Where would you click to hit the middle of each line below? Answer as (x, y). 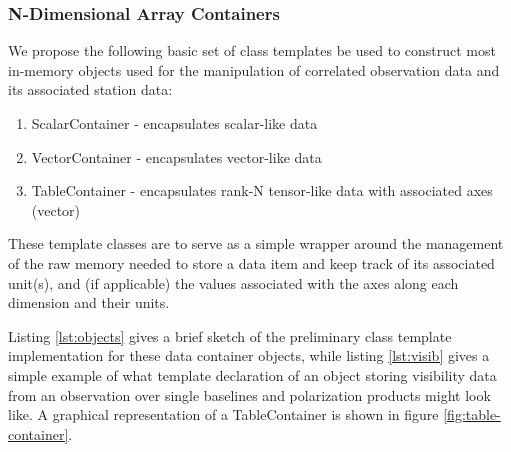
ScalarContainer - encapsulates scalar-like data (174, 123)
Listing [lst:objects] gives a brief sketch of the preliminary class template (230, 335)
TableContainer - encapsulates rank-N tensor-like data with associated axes (262, 190)
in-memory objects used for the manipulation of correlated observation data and (254, 69)
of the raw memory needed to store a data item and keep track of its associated (251, 262)
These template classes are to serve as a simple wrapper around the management (256, 243)
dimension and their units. (89, 302)
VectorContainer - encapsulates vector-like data (176, 156)
